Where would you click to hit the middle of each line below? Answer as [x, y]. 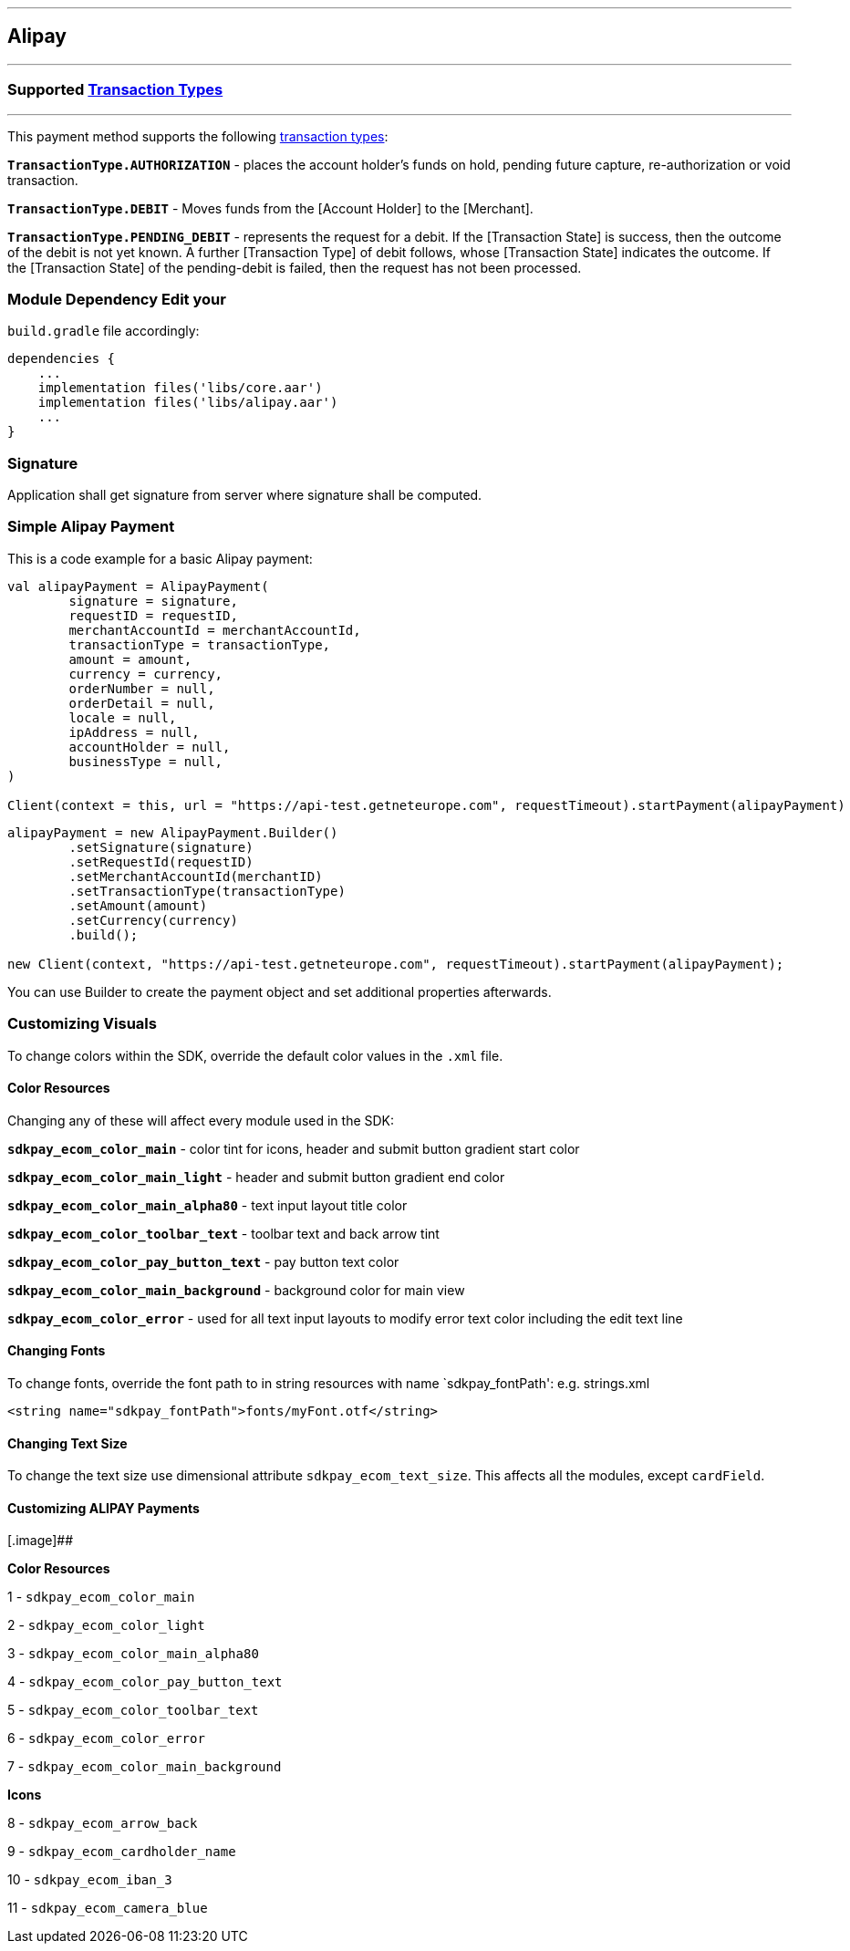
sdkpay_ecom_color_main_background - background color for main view [236, 1290]
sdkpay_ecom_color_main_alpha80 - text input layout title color [207, 1205]
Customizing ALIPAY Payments [104, 1508]
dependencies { [62, 359]
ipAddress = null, [134, 732]
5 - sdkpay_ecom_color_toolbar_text [133, 1710]
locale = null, [123, 717]
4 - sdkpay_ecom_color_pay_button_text [145, 1682]
